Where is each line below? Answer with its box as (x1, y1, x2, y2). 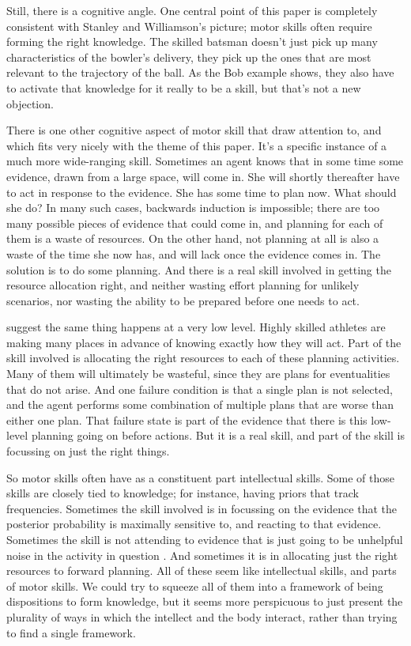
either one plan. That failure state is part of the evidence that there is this (6, 411, 368, 428)
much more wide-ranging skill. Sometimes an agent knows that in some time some (6, 153, 404, 169)
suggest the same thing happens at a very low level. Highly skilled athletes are (6, 319, 386, 335)
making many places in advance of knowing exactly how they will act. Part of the (6, 334, 402, 350)
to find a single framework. (6, 624, 136, 640)
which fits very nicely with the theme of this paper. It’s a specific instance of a (6, 137, 387, 153)
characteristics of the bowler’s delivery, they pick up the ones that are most (6, 48, 371, 65)
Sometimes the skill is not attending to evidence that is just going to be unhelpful (6, 531, 403, 547)
